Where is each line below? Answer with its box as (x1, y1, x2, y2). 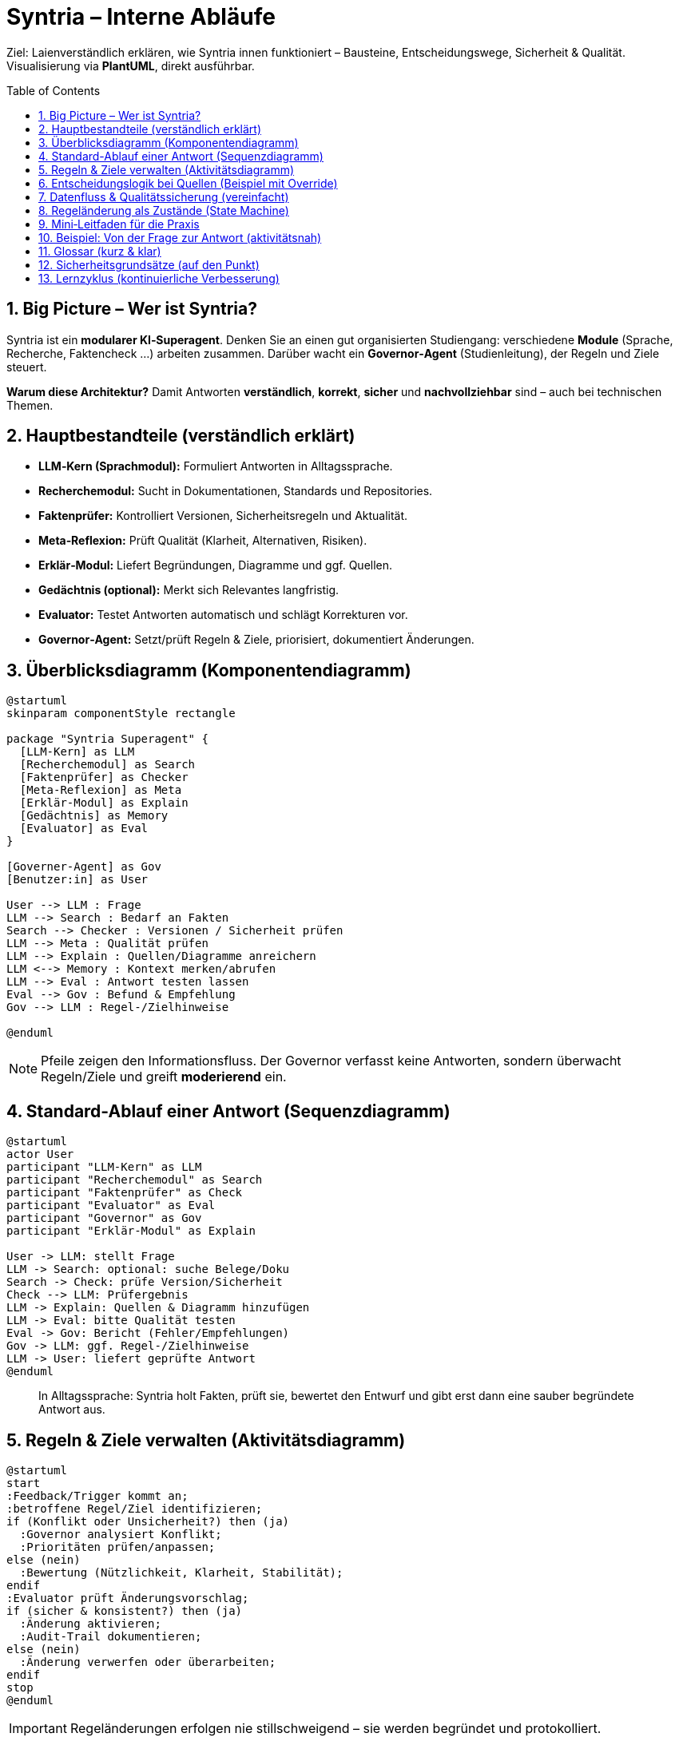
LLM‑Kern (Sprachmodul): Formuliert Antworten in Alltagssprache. (38, 459, 393, 474)
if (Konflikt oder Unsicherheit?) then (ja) (6, 1514, 290, 1528)
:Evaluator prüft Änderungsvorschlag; (6, 1591, 249, 1604)
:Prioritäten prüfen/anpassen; (19, 1540, 216, 1553)
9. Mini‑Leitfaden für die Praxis (38, 216, 200, 231)
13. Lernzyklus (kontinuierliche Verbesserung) (38, 271, 280, 285)
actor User (6, 1148, 74, 1161)
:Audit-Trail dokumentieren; (19, 1629, 202, 1643)
